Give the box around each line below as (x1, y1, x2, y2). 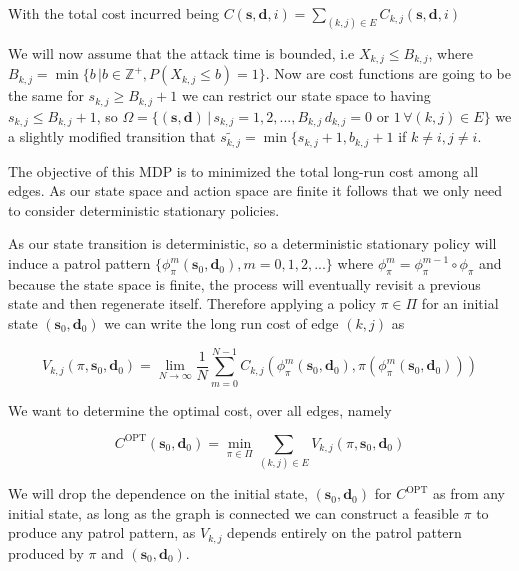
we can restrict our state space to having (181, 85, 431, 106)
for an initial (421, 293, 499, 314)
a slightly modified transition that (8, 126, 216, 147)
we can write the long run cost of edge (104, 313, 339, 334)
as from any (432, 483, 506, 504)
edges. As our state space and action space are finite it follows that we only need (8, 180, 502, 201)
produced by (8, 542, 84, 563)
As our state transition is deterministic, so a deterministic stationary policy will (8, 233, 497, 254)
